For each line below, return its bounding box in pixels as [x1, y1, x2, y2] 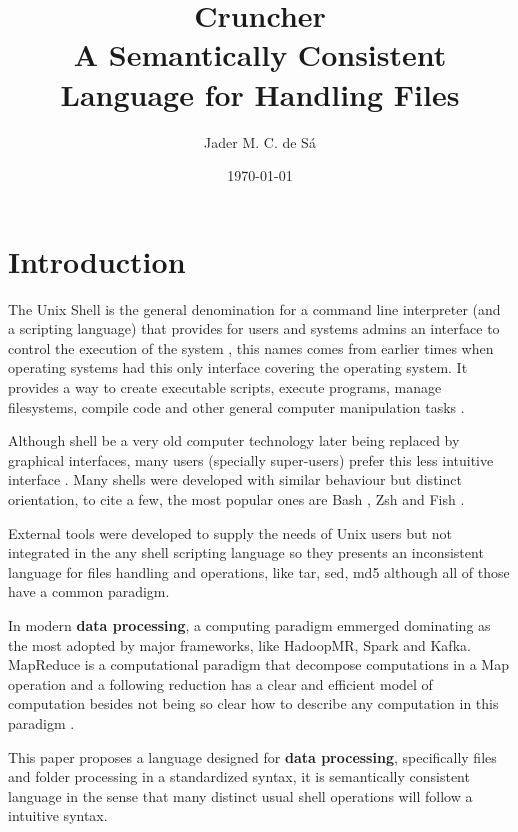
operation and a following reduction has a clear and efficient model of [8, 673, 433, 694]
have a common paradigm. [8, 581, 170, 602]
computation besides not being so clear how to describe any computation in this [8, 693, 499, 714]
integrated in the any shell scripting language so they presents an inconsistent [8, 542, 484, 563]
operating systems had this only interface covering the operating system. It [8, 357, 468, 378]
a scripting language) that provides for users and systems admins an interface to [8, 318, 500, 339]
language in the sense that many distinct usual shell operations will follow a [8, 785, 473, 806]
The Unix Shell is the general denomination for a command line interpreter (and [8, 298, 501, 319]
